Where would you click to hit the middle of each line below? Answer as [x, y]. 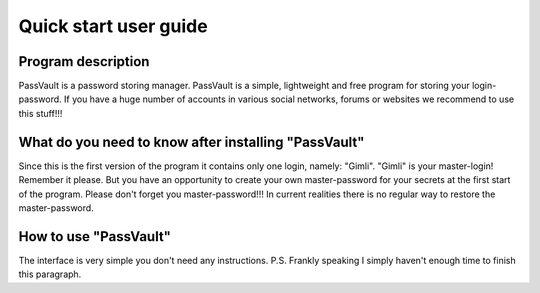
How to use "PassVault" [95, 236]
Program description [84, 61]
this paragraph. [50, 274]
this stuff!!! [40, 113]
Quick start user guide [113, 26]
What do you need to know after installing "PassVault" [191, 141]
